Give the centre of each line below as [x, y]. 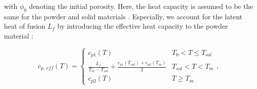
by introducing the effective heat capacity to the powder [143, 26]
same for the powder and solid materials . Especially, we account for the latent [123, 16]
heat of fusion [25, 26]
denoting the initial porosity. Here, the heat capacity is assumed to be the [141, 6]
